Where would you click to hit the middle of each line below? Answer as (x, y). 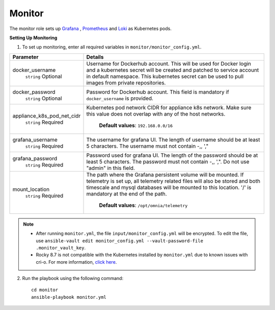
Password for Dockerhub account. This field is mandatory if (158, 92)
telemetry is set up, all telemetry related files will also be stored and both (173, 181)
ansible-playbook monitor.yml (69, 297)
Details (95, 57)
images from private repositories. (126, 82)
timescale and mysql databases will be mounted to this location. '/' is (169, 187)
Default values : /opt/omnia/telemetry (143, 205)
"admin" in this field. (111, 168)
